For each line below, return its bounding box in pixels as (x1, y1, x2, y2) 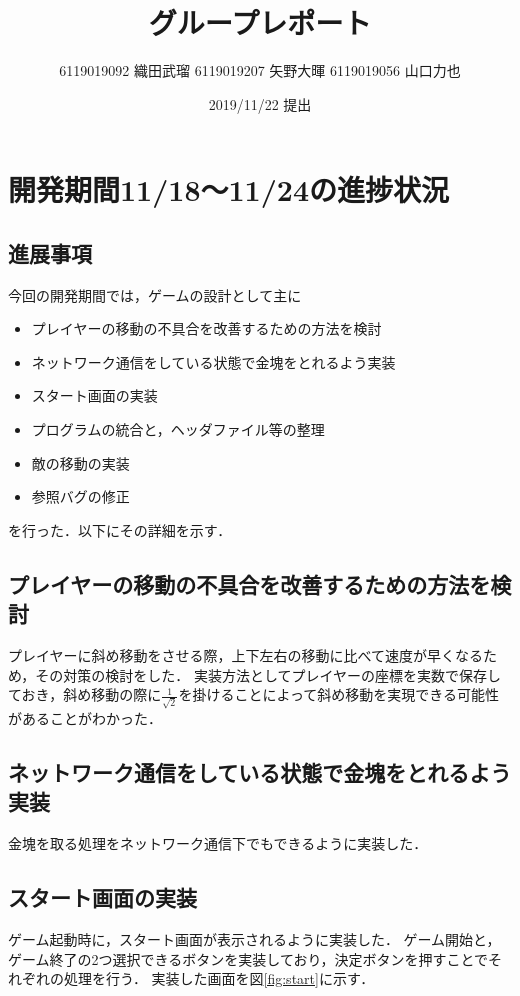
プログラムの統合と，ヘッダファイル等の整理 (31, 419, 325, 440)
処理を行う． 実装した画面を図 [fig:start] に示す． (63, 968, 375, 989)
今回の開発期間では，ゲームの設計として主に (8, 284, 302, 305)
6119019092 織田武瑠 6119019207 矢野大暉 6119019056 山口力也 (59, 60, 461, 81)
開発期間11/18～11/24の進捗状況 (8, 169, 450, 210)
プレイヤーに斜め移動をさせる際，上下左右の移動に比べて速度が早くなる (8, 645, 484, 666)
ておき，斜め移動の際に (8, 684, 162, 705)
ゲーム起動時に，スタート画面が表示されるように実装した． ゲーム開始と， (8, 928, 501, 949)
